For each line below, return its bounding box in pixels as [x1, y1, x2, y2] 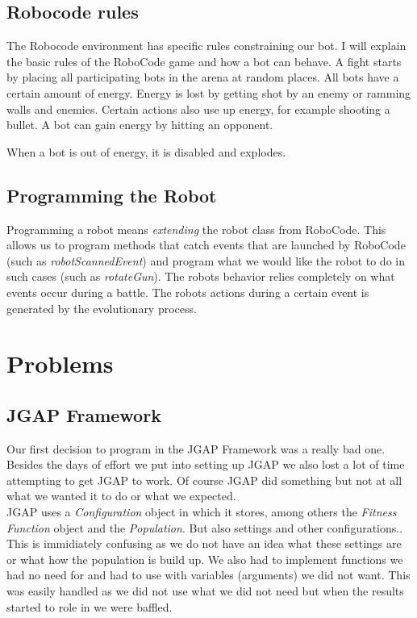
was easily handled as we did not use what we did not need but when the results [6, 583, 404, 599]
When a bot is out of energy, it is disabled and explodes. [6, 143, 286, 160]
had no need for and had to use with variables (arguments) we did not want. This [6, 566, 411, 583]
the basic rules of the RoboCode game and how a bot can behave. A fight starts [6, 52, 402, 69]
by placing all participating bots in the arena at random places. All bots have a [6, 69, 399, 86]
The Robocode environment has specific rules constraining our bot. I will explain [6, 37, 407, 54]
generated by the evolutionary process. [6, 299, 197, 316]
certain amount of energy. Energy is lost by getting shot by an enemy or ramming [6, 84, 411, 101]
